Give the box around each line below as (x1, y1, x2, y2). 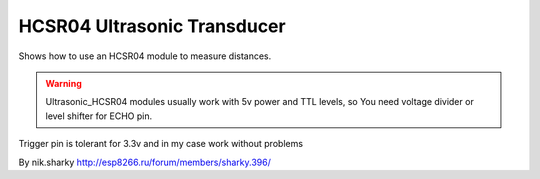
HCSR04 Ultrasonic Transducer (18, 15, 286, 37)
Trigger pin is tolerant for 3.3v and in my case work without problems (18, 138, 304, 150)
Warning (45, 77, 82, 89)
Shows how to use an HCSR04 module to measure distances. (18, 50, 272, 62)
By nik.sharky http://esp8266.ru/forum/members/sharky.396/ (18, 156, 272, 168)
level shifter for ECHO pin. (45, 110, 153, 122)
